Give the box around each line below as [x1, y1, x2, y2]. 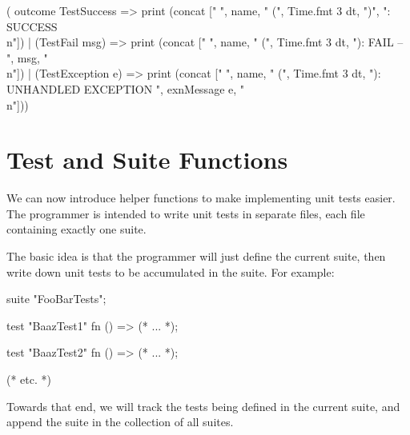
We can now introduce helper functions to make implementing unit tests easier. [6, 190, 396, 206]
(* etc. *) [6, 371, 51, 388]
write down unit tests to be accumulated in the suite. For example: [6, 263, 335, 280]
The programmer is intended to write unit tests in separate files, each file [6, 205, 365, 221]
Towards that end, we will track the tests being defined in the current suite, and [6, 397, 400, 414]
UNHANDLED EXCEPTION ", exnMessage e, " [6, 80, 245, 97]
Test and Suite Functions [6, 143, 288, 176]
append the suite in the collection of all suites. [6, 413, 234, 430]
